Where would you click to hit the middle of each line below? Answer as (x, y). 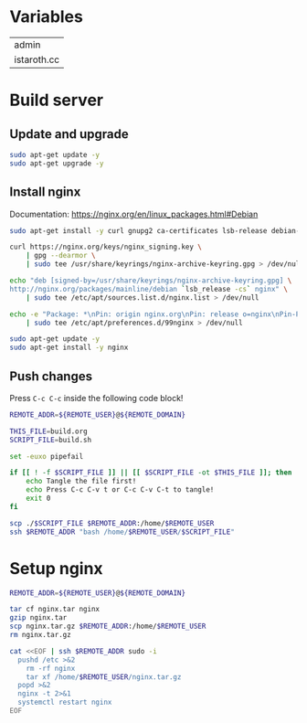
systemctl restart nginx (65, 702)
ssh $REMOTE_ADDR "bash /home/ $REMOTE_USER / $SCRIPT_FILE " (122, 532)
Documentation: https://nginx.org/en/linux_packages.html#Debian (134, 214)
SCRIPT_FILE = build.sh (51, 440)
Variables (47, 17)
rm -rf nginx (51, 668)
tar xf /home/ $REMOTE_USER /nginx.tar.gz (104, 677)
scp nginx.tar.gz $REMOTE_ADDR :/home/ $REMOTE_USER (108, 627)
